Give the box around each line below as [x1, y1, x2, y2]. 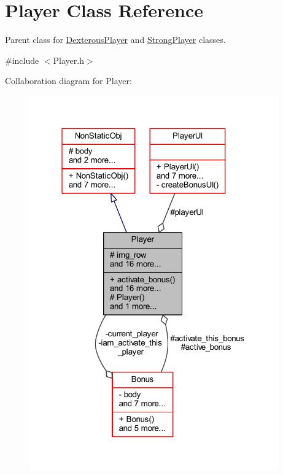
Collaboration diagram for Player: [5, 74, 132, 87]
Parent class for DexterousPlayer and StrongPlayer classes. [5, 33, 226, 46]
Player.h [53, 53, 84, 66]
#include [5, 53, 39, 66]
